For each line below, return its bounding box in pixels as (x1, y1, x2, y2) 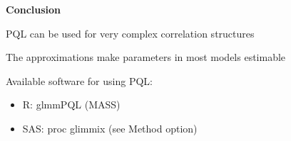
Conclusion (6, 2, 61, 16)
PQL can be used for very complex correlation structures (6, 26, 255, 40)
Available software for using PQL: (6, 73, 153, 88)
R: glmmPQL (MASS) (22, 97, 121, 112)
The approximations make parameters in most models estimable (6, 50, 286, 64)
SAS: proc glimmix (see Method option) (22, 120, 198, 135)
